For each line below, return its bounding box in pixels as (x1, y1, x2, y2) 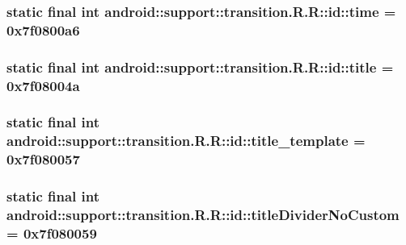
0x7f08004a (6, 75, 80, 95)
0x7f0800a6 (6, 19, 80, 39)
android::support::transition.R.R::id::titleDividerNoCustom (6, 205, 400, 225)
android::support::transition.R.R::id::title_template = (6, 131, 366, 151)
